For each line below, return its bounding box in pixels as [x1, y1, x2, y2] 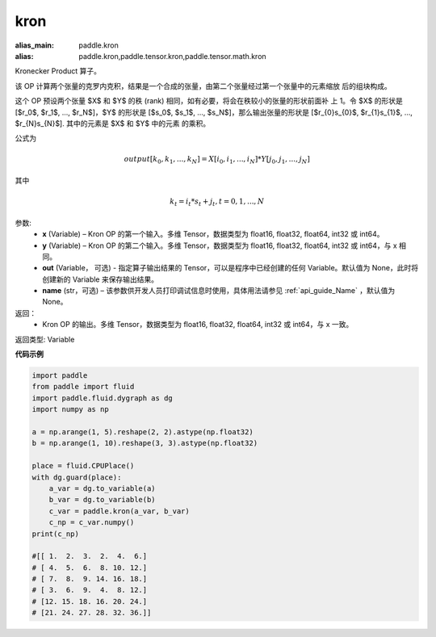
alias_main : [15, 40, 54, 50]
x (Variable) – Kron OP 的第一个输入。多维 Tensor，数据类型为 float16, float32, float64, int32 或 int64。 [42, 229, 384, 239]
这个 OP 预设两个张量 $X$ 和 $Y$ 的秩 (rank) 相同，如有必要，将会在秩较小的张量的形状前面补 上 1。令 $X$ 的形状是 [15, 96, 404, 106]
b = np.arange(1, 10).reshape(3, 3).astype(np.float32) [31, 438, 258, 448]
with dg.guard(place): [31, 472, 122, 482]
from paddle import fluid [31, 382, 135, 392]
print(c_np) [31, 529, 80, 539]
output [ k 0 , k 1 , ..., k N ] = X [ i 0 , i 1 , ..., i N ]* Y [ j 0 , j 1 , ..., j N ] [124, 154, 310, 166]
